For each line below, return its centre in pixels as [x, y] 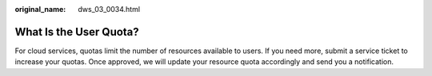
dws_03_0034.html [109, 9]
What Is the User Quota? [77, 32]
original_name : [40, 9]
